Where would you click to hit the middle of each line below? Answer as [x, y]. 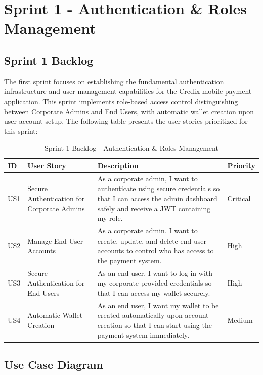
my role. [110, 218]
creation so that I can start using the [155, 325]
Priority [241, 165]
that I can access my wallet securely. [154, 292]
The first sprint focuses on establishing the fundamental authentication [114, 81]
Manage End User [55, 240]
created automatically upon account [153, 315]
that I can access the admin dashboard [157, 198]
